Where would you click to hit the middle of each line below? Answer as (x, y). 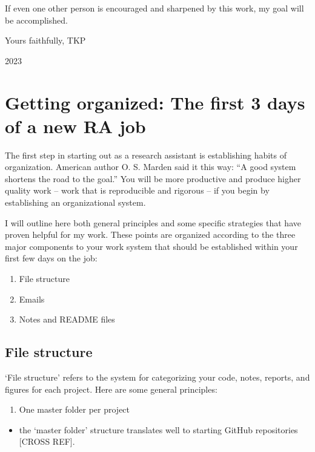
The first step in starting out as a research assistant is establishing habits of (146, 155)
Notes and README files (67, 319)
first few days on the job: (51, 258)
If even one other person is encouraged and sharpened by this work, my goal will (154, 8)
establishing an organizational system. (75, 202)
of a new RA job (75, 126)
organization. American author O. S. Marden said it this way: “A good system (151, 167)
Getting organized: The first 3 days (155, 102)
